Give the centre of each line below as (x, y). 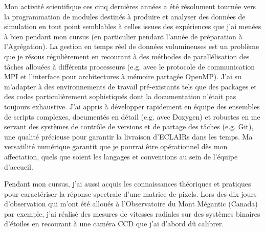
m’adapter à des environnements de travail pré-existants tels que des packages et (130, 86)
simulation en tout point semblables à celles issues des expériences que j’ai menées (133, 26)
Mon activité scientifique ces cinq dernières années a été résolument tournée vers (130, 6)
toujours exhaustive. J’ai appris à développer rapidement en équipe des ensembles (132, 106)
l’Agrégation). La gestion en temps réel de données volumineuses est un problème (132, 46)
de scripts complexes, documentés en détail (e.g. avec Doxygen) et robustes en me (132, 116)
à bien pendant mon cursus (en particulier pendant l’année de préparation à (123, 36)
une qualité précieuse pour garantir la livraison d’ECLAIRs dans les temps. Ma (128, 136)
